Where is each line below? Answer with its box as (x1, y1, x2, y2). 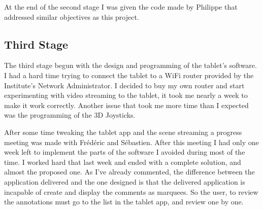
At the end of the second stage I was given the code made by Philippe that (4, 2, 238, 12)
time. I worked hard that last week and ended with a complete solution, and (4, 156, 241, 167)
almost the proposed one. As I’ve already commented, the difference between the (4, 166, 255, 177)
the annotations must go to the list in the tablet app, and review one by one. (4, 196, 244, 207)
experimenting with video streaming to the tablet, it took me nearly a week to (4, 90, 248, 100)
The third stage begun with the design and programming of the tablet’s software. (4, 60, 257, 71)
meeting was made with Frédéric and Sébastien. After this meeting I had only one (4, 136, 259, 147)
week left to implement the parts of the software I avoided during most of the (4, 147, 245, 157)
